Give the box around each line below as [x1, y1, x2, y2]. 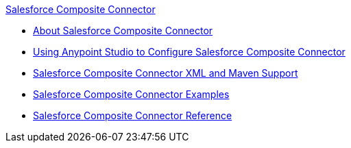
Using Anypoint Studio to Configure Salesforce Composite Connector [33, 46, 346, 58]
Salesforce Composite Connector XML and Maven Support [33, 67, 298, 79]
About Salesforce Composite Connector [33, 25, 213, 36]
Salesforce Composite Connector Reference [33, 110, 232, 121]
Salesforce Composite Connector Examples [33, 88, 230, 100]
